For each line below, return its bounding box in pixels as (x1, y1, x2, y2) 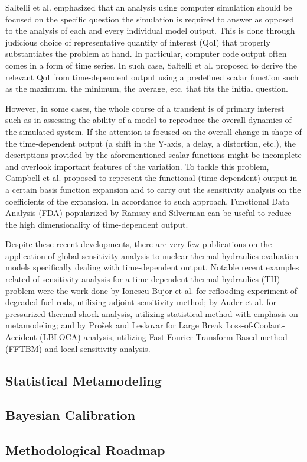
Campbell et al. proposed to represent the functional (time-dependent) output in (5, 172, 298, 184)
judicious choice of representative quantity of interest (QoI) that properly (5, 35, 270, 48)
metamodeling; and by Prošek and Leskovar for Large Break (5, 319, 223, 331)
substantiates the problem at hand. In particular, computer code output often (5, 47, 287, 60)
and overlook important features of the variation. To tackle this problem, (5, 160, 269, 172)
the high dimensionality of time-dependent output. (5, 218, 188, 230)
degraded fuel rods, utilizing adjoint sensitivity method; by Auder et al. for (5, 296, 276, 308)
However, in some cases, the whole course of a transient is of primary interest (5, 102, 285, 114)
